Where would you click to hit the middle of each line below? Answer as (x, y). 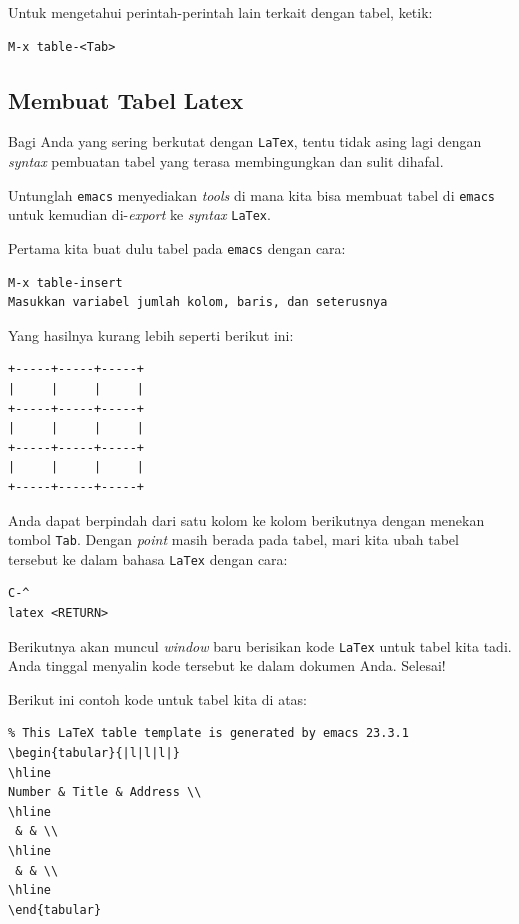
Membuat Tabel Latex (126, 99)
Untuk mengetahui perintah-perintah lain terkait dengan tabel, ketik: (220, 12)
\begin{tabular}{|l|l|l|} (94, 753)
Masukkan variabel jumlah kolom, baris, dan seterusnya (198, 302)
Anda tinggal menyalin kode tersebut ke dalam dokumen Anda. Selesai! (227, 665)
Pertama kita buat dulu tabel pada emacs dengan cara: (177, 247)
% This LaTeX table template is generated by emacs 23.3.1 (208, 733)
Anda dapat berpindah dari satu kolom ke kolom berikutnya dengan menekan (246, 519)
